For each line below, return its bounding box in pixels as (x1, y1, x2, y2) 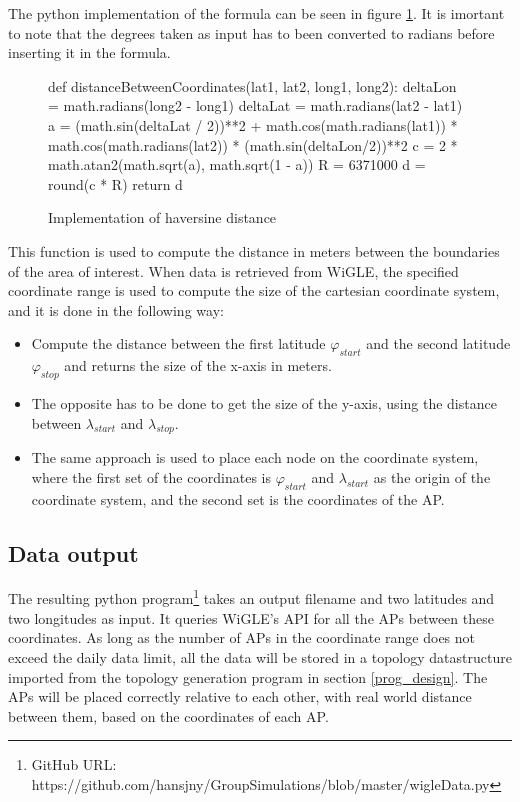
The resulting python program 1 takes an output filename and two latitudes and (8, 585, 495, 609)
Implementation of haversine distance (48, 207, 277, 228)
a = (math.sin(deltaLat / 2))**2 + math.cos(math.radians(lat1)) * (48, 114, 458, 135)
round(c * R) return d (48, 173, 183, 194)
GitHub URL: (31, 754, 117, 775)
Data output (8, 537, 139, 568)
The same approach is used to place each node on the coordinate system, (31, 447, 479, 468)
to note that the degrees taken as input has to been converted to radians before (8, 22, 495, 43)
